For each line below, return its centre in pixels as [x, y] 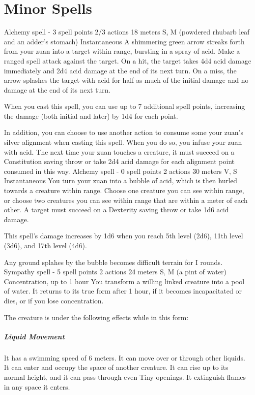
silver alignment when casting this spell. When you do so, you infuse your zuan [123, 142]
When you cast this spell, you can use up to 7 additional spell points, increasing [125, 106]
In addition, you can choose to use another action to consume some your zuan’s [124, 132]
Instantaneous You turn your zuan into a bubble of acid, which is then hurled [121, 181]
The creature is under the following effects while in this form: [96, 317]
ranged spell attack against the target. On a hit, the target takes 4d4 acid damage [128, 60]
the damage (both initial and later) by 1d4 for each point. [91, 115]
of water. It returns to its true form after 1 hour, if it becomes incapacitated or [123, 291]
